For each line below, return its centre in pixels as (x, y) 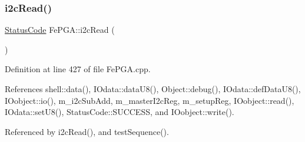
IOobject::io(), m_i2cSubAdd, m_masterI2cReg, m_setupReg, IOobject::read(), (150, 100)
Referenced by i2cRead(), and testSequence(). (87, 131)
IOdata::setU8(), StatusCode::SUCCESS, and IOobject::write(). (120, 112)
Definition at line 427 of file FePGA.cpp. (78, 69)
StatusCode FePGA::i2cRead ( (60, 30)
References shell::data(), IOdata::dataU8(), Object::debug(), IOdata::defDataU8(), (153, 89)
